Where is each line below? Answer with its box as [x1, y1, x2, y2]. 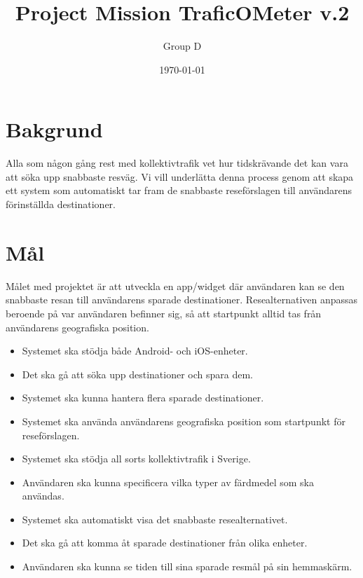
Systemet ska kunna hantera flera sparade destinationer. [22, 390, 264, 405]
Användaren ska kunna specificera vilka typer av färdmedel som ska [22, 474, 314, 489]
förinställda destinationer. [6, 197, 116, 212]
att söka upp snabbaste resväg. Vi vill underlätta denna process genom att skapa [6, 169, 354, 184]
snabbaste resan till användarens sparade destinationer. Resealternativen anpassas [6, 292, 358, 307]
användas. [22, 488, 64, 503]
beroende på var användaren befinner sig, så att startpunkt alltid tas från [6, 305, 322, 320]
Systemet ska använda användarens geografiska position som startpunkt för [22, 413, 345, 428]
